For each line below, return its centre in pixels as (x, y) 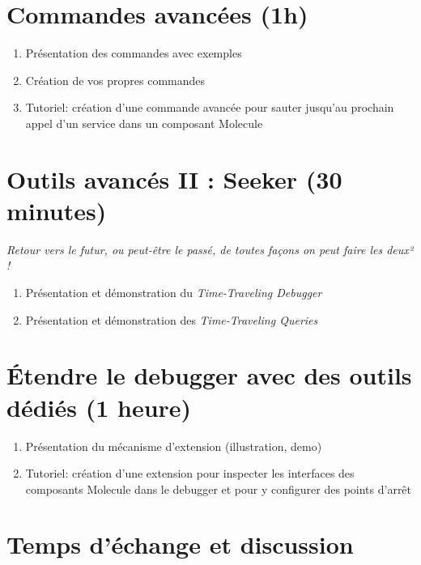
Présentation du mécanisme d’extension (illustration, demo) (174, 446)
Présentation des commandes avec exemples (134, 53)
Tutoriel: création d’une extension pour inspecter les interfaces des (190, 473)
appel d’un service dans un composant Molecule (144, 123)
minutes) (57, 210)
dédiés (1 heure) (99, 407)
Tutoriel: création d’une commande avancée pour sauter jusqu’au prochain (210, 107)
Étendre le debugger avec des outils (209, 375)
